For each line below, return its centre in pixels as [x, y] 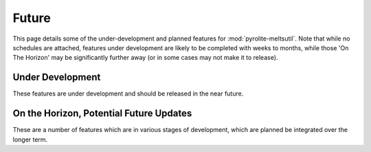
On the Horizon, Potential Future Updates [102, 113]
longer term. [30, 139]
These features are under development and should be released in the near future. [128, 94]
